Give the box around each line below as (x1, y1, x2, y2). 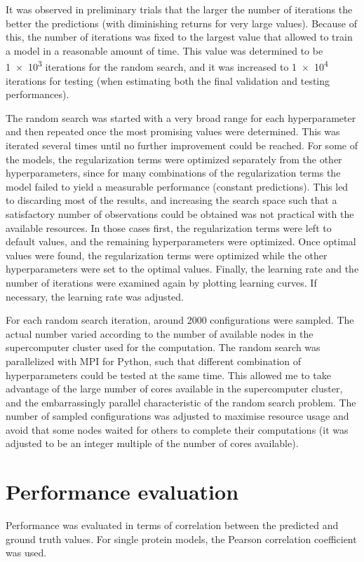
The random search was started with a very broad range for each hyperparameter (6, 110, 356, 125)
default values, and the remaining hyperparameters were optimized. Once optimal (6, 234, 356, 249)
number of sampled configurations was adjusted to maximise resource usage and (6, 409, 349, 423)
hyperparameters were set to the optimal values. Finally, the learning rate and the (6, 261, 359, 276)
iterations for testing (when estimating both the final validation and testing (6, 73, 330, 88)
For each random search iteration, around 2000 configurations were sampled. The (6, 313, 354, 327)
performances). (6, 87, 69, 102)
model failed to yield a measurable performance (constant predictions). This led (6, 179, 349, 193)
